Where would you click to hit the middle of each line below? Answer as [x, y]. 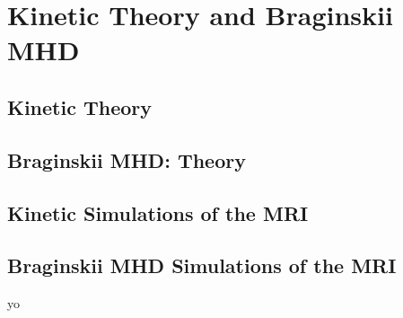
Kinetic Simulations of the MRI [158, 212]
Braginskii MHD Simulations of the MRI [202, 265]
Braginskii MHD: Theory [127, 159]
